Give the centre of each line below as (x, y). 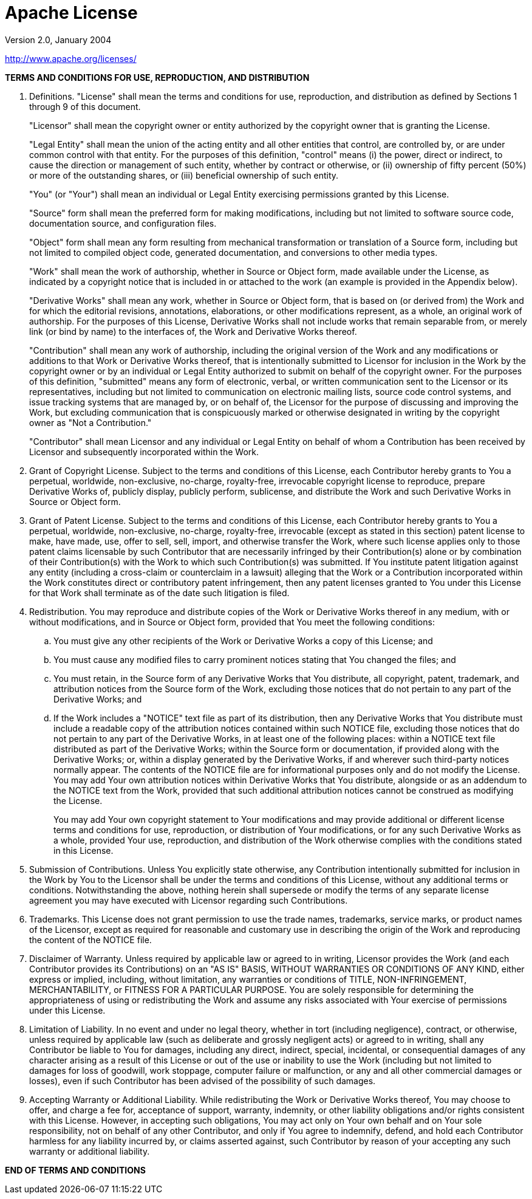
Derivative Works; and (98, 699)
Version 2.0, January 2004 (58, 40)
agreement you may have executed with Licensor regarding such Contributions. (189, 900)
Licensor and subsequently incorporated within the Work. (144, 452)
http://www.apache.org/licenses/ (71, 58)
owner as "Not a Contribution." (90, 422)
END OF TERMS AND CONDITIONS (75, 1170)
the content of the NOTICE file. (90, 940)
